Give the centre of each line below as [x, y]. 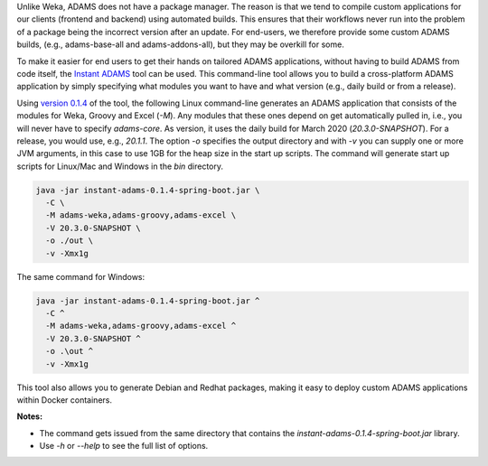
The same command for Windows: [81, 276]
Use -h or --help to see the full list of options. [124, 446]
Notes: [30, 416]
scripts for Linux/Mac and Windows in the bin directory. [120, 166]
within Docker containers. [65, 400]
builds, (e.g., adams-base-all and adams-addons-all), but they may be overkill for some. [181, 44]
